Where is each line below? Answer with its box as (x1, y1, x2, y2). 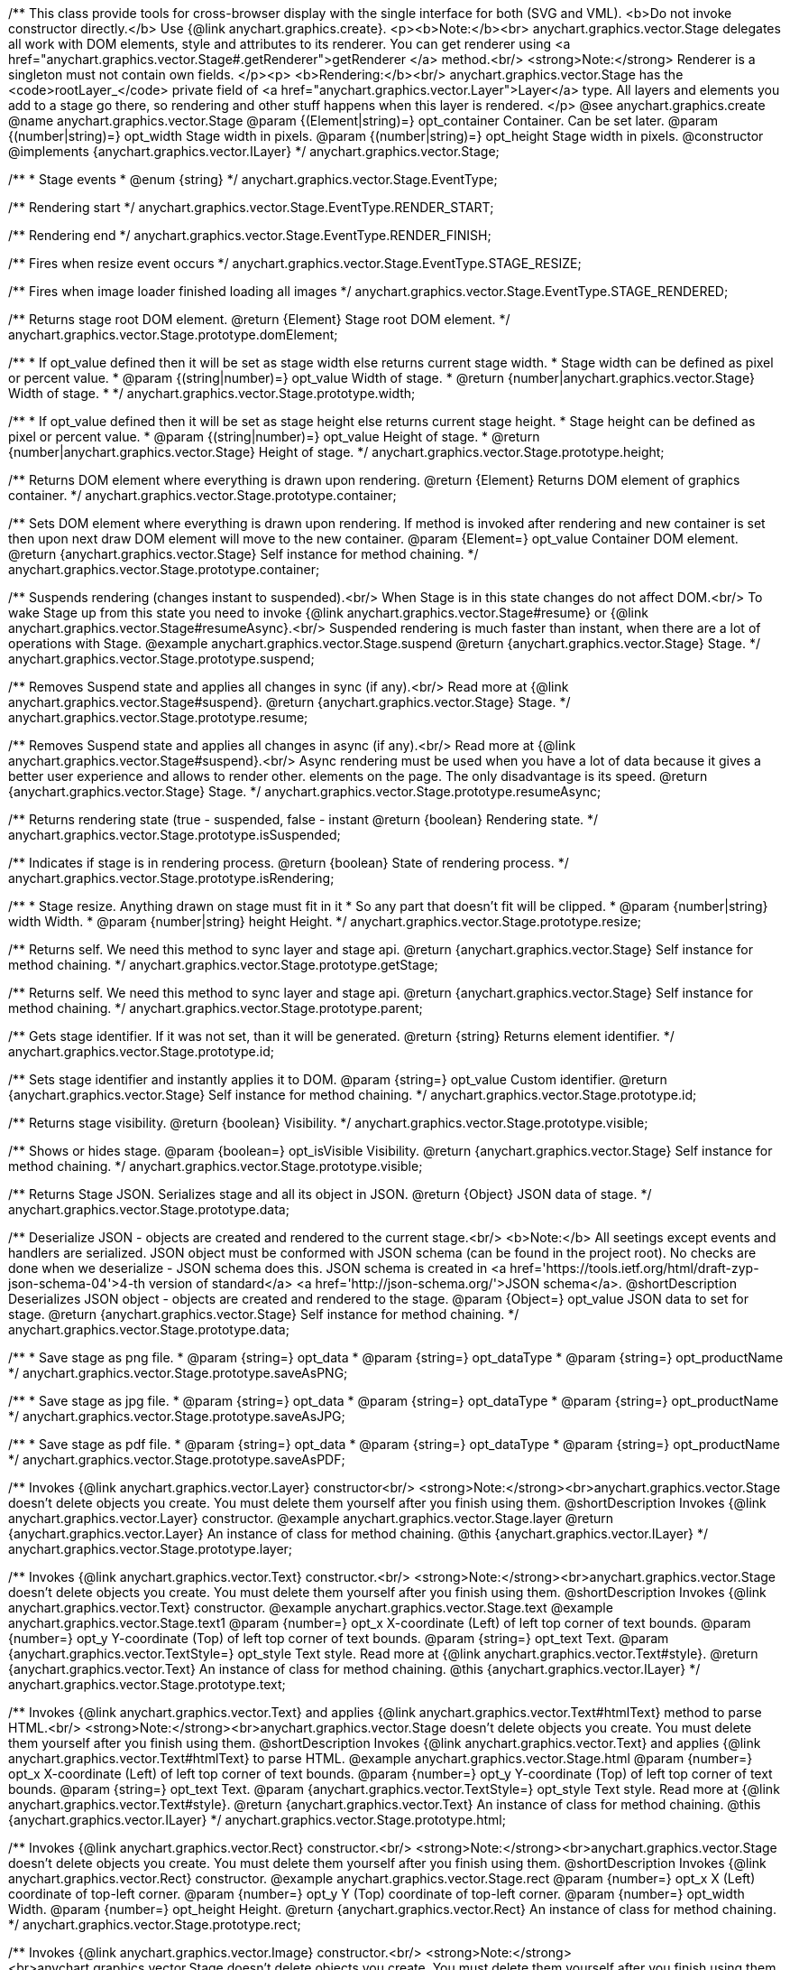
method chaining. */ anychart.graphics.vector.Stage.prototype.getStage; (8, 957, 438, 972)
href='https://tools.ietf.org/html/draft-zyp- (510, 1260, 759, 1276)
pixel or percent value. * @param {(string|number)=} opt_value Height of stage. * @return (8, 429, 540, 444)
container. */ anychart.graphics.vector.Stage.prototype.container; (8, 488, 397, 503)
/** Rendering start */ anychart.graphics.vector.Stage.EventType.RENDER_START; (8, 200, 494, 215)
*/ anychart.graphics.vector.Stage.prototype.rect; (8, 1917, 301, 1932)
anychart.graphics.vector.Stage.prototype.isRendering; (8, 870, 335, 886)
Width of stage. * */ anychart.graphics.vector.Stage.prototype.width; (8, 386, 416, 401)
